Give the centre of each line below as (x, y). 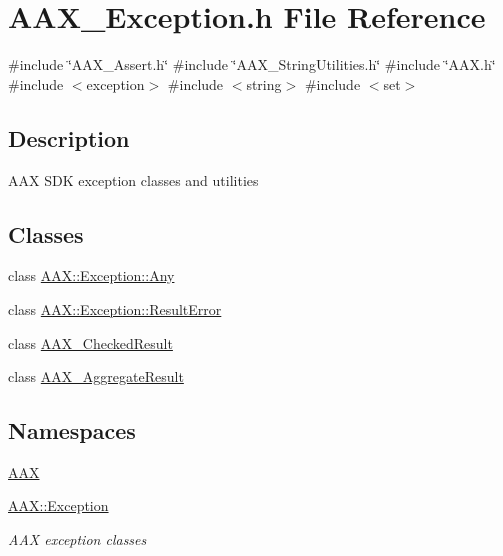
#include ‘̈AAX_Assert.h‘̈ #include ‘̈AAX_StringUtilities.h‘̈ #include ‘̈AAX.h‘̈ (252, 64)
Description (69, 137)
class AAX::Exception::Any (91, 275)
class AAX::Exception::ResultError (115, 308)
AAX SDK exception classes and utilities (133, 179)
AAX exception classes (77, 539)
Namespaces (72, 430)
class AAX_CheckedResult (90, 342)
